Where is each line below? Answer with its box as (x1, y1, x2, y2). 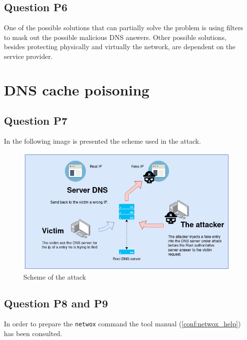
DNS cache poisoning (4, 79, 150, 99)
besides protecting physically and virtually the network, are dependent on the (4, 41, 236, 52)
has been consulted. (4, 328, 62, 338)
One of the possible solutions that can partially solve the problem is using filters (4, 22, 244, 33)
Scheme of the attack (23, 272, 86, 282)
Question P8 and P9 (4, 296, 108, 311)
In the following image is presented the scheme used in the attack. (4, 136, 201, 146)
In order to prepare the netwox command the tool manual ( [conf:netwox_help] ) (4, 318, 241, 328)
